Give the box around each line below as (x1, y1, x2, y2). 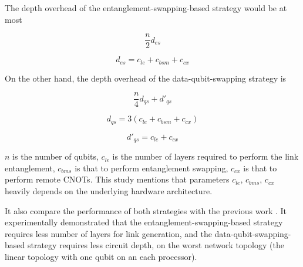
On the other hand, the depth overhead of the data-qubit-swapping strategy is (5, 72, 287, 84)
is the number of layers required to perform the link (112, 150, 299, 163)
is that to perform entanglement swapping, (75, 161, 228, 174)
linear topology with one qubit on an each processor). (5, 251, 197, 263)
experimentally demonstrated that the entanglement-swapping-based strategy (5, 216, 283, 228)
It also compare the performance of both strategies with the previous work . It (5, 204, 287, 217)
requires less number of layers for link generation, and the (5, 227, 212, 239)
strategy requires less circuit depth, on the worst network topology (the (27, 239, 284, 251)
